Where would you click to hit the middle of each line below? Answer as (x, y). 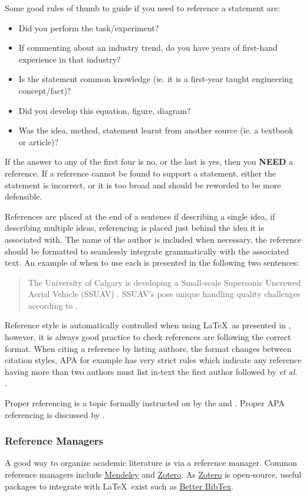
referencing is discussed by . (55, 414)
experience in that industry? (70, 59)
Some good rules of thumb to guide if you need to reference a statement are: (142, 8)
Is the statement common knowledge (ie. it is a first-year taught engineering (156, 79)
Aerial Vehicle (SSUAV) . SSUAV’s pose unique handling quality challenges (164, 294)
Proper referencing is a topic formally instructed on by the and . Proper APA (145, 403)
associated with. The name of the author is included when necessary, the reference (153, 239)
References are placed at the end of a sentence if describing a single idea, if (140, 216)
